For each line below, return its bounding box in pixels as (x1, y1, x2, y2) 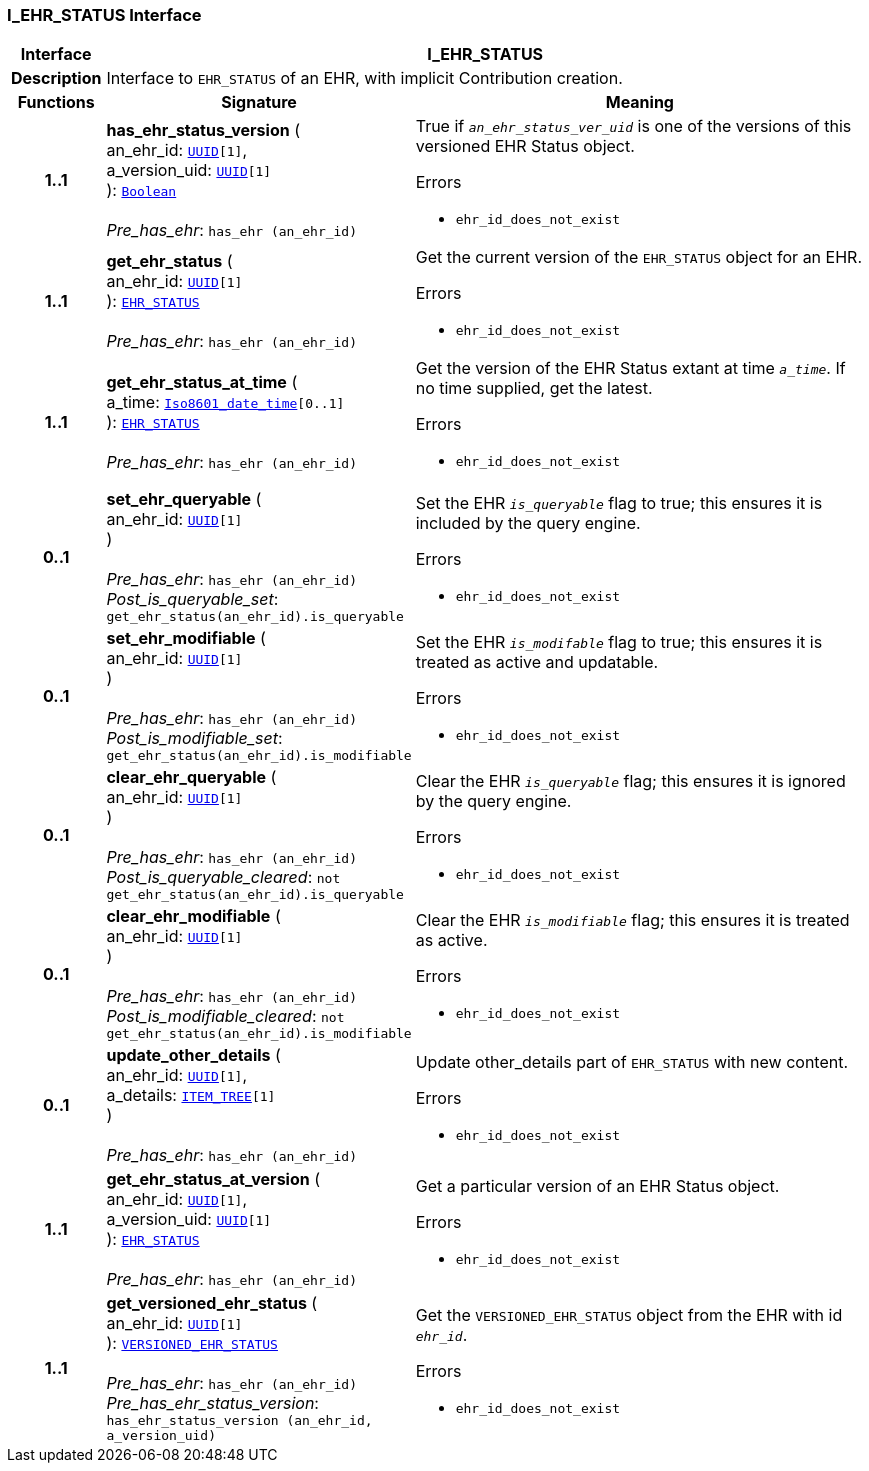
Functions (17, 92, 95, 113)
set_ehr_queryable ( (106, 489, 262, 510)
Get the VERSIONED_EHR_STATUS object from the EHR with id (415, 1304, 843, 1325)
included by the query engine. (415, 513, 641, 534)
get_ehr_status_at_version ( (106, 1169, 321, 1190)
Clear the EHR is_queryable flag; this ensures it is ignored (415, 771, 846, 792)
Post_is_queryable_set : (106, 589, 279, 610)
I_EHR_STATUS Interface (7, 5, 202, 25)
